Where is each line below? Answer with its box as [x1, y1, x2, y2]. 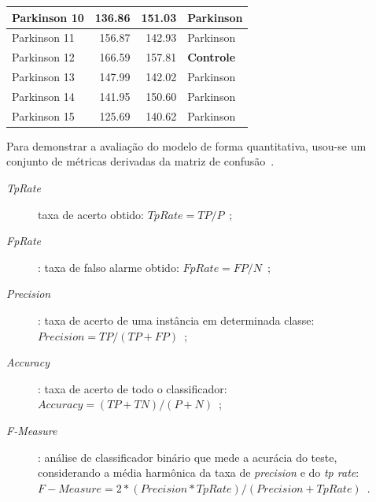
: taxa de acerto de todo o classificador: [38, 380, 227, 396]
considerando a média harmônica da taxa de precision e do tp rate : [38, 464, 359, 481]
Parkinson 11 [12, 29, 75, 46]
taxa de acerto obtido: [38, 206, 144, 222]
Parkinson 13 [12, 69, 75, 85]
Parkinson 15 [12, 107, 75, 124]
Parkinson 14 [12, 87, 75, 104]
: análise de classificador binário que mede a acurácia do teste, [38, 448, 337, 465]
